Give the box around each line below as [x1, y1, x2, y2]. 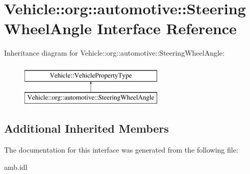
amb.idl [4, 161, 28, 172]
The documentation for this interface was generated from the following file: [4, 144, 238, 155]
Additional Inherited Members [4, 120, 169, 136]
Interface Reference [97, 18, 237, 39]
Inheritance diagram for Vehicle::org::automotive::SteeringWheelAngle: [4, 47, 224, 58]
